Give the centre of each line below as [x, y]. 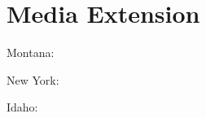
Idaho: [22, 107]
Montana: [31, 52]
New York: [33, 79]
